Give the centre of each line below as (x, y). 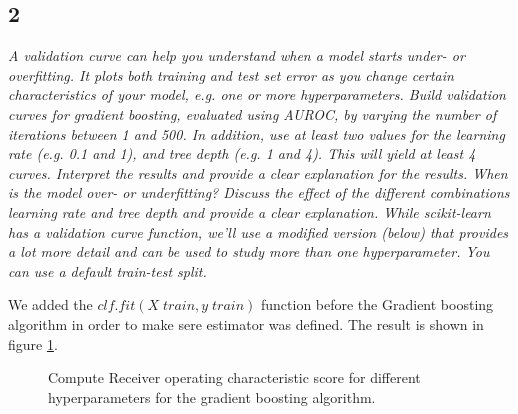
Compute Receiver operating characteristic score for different (234, 377)
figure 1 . (33, 343)
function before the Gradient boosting (377, 304)
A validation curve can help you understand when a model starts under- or (236, 55)
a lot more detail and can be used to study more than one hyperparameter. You (249, 251)
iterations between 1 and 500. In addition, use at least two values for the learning (256, 133)
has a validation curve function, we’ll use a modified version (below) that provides (258, 231)
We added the (50, 304)
